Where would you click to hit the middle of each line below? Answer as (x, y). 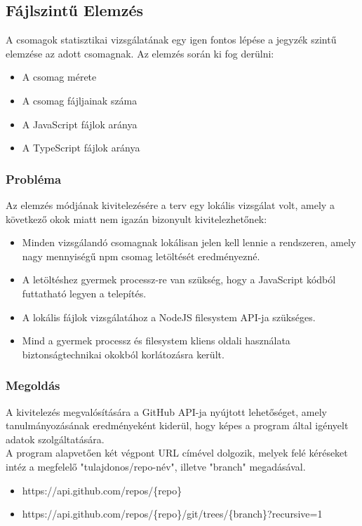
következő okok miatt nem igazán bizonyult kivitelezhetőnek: (136, 218)
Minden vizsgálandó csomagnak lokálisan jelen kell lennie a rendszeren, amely (189, 242)
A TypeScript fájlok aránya (81, 148)
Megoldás (33, 385)
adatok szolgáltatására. (55, 439)
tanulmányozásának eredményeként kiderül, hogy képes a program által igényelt (177, 425)
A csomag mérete (59, 77)
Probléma (34, 178)
